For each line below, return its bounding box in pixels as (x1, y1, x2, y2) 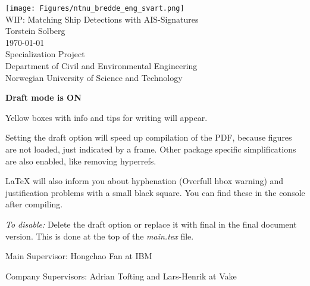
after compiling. (5, 198, 63, 210)
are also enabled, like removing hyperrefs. (5, 154, 156, 167)
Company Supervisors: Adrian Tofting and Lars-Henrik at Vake (5, 269, 237, 282)
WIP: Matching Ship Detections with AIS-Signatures (5, 13, 199, 25)
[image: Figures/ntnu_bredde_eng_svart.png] (5, 4, 184, 13)
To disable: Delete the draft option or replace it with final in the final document (5, 217, 297, 230)
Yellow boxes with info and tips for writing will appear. (5, 111, 208, 123)
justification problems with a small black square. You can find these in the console (5, 186, 305, 198)
